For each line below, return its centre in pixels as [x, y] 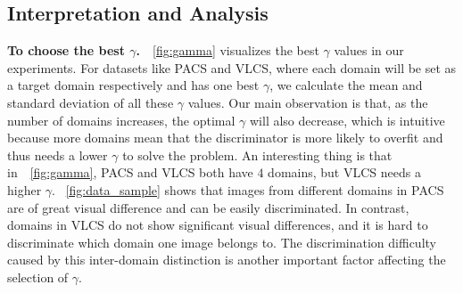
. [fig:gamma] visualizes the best [227, 50]
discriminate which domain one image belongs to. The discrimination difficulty [222, 242]
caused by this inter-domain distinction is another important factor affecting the [227, 260]
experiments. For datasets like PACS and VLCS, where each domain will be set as [232, 67]
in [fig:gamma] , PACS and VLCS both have [130, 172]
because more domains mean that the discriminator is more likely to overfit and [225, 138]
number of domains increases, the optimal [121, 120]
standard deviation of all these [91, 102]
